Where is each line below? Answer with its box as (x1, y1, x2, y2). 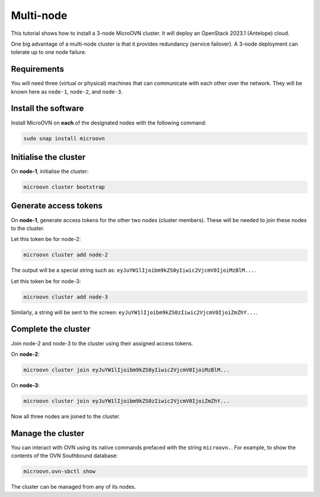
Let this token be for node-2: (11, 236, 81, 243)
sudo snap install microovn (23, 135, 105, 142)
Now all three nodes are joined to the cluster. (11, 412, 121, 420)
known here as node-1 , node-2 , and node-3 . (11, 88, 123, 95)
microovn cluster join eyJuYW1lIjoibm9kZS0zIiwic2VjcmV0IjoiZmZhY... (23, 397, 230, 404)
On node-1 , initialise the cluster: (11, 168, 89, 175)
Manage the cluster (11, 428, 85, 438)
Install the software (11, 104, 84, 114)
